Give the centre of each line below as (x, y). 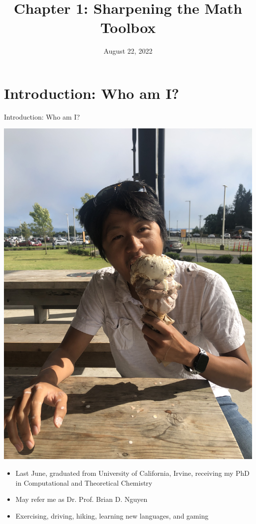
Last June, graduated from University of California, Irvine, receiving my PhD (132, 473)
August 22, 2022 (128, 51)
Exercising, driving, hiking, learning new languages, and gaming (112, 515)
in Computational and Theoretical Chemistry (84, 482)
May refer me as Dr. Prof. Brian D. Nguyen (81, 499)
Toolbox (128, 27)
